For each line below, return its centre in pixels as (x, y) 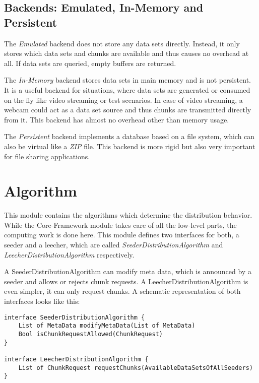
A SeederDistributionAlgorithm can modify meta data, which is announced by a (128, 271)
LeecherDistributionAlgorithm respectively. (69, 254)
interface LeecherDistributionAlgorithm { (76, 359)
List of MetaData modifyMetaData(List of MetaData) (107, 326)
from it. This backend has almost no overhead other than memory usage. (117, 119)
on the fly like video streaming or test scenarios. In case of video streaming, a (123, 100)
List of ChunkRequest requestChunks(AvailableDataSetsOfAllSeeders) (136, 368)
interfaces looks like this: (42, 301)
